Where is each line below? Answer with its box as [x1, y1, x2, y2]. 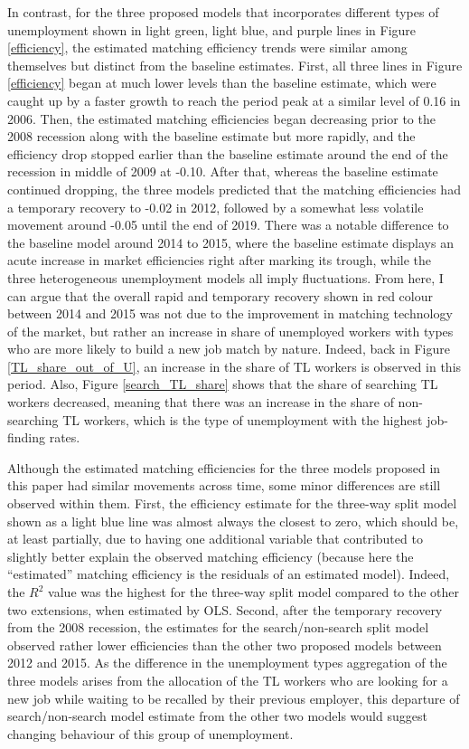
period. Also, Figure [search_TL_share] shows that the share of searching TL [7, 374, 438, 393]
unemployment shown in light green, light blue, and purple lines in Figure [7, 20, 417, 39]
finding [7, 428, 46, 447]
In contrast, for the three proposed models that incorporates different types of [7, 3, 439, 21]
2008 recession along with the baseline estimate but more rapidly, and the [7, 127, 416, 146]
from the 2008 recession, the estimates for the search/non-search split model [7, 618, 429, 637]
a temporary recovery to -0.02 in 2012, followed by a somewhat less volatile [7, 197, 424, 216]
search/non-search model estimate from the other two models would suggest [7, 706, 427, 725]
